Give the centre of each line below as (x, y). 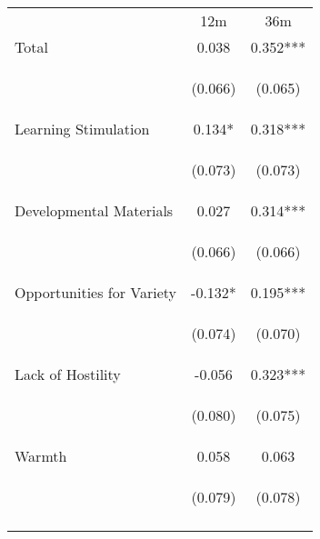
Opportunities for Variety (96, 292)
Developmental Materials (94, 210)
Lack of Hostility (68, 374)
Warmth (41, 456)
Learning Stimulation (82, 129)
